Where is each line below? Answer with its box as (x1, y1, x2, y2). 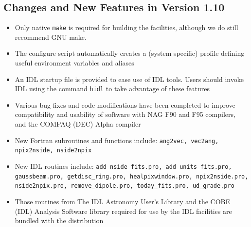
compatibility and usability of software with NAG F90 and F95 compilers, (15, 109, 235, 119)
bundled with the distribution (15, 215, 104, 226)
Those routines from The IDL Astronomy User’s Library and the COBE (15, 196, 230, 206)
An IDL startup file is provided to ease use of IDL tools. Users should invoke (15, 74, 244, 84)
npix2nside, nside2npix (15, 147, 92, 154)
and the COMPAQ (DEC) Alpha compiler (15, 119, 141, 129)
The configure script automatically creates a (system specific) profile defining (15, 48, 245, 58)
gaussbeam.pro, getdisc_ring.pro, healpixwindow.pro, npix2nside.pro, (15, 173, 249, 180)
